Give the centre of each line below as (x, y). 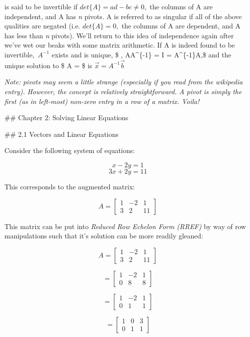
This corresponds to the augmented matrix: (70, 186)
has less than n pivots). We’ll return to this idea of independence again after (119, 35)
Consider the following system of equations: (70, 150)
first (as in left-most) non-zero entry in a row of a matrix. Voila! (102, 101)
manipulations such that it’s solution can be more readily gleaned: (104, 236)
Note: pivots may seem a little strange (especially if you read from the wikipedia (124, 82)
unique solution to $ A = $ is (49, 65)
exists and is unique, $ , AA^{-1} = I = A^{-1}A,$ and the (141, 54)
